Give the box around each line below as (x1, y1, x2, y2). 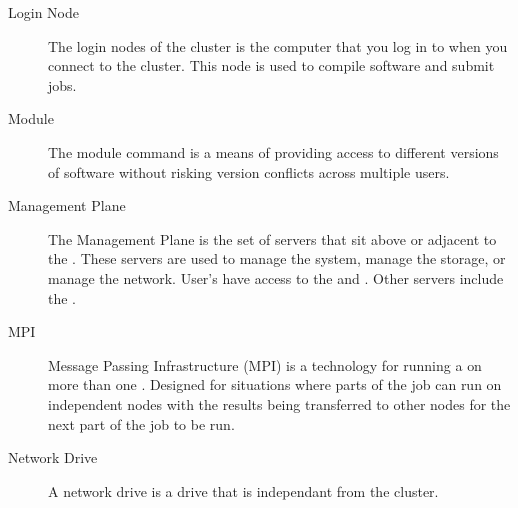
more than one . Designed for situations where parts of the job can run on (48, 374, 502, 395)
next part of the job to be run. (48, 413, 235, 434)
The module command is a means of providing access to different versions (48, 141, 499, 162)
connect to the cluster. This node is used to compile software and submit (48, 55, 495, 76)
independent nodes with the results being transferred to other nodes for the (48, 393, 511, 414)
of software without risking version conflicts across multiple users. (48, 161, 450, 182)
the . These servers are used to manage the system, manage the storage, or (48, 248, 506, 269)
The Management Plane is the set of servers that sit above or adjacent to (48, 228, 497, 249)
